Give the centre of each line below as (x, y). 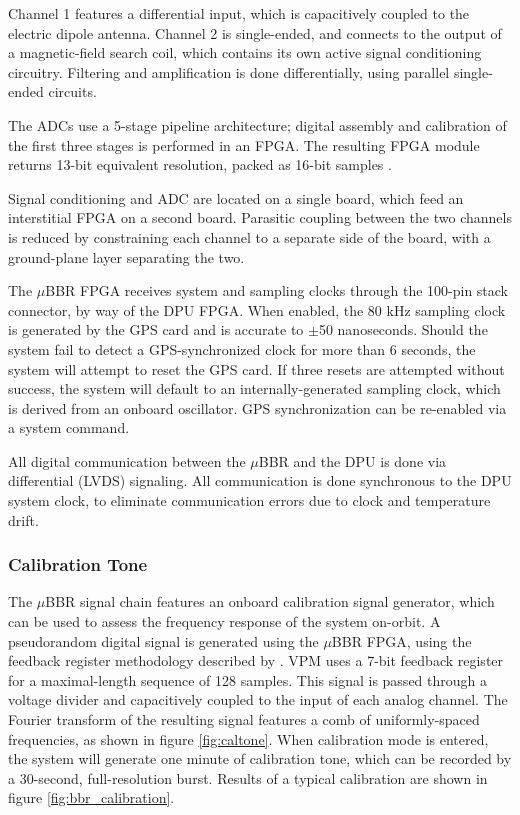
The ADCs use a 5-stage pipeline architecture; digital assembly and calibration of (257, 124)
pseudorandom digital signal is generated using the (163, 640)
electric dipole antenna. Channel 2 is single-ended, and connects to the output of (255, 32)
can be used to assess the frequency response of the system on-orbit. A (224, 621)
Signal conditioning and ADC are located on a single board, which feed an (236, 197)
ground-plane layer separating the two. (126, 256)
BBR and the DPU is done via (352, 460)
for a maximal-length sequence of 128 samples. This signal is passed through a (247, 679)
